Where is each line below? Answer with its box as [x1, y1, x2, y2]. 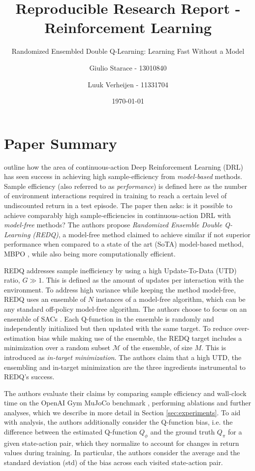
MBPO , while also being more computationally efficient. [4, 248, 176, 258]
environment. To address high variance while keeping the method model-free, [4, 284, 236, 294]
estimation [4, 332, 35, 343]
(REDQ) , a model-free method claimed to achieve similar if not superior [32, 229, 251, 239]
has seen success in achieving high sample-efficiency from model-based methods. [4, 171, 242, 181]
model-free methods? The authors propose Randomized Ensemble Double [4, 219, 223, 230]
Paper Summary [4, 133, 117, 153]
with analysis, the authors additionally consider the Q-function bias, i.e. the [4, 417, 233, 427]
